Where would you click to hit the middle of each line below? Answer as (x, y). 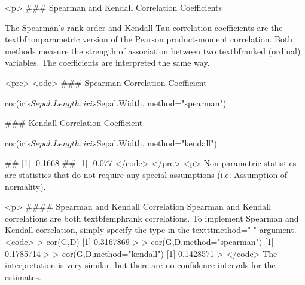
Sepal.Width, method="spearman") (161, 102)
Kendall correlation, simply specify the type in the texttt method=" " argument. (151, 230)
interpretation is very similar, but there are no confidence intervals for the (140, 265)
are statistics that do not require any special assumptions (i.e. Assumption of (146, 174)
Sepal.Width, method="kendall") (157, 142)
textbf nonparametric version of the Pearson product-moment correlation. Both (149, 39)
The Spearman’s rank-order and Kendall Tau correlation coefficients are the (144, 27)
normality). (25, 186)
